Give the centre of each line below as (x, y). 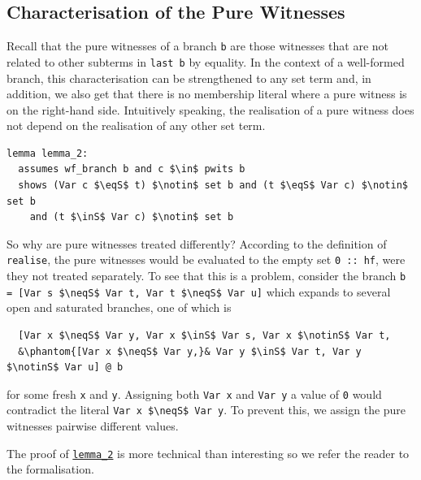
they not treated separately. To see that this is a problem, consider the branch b (206, 276)
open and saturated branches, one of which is (119, 307)
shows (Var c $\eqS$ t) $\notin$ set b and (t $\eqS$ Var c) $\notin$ (213, 186)
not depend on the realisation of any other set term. (136, 125)
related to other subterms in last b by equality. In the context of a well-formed (206, 61)
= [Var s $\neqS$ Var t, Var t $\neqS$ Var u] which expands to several (199, 291)
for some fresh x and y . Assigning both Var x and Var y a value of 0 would (194, 394)
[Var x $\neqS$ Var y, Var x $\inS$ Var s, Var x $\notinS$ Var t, (204, 336)
